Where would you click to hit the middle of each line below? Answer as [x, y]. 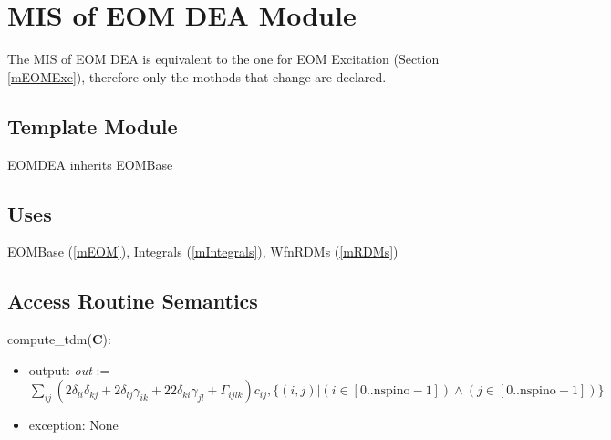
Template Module [93, 126]
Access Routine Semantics [133, 301]
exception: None [73, 425]
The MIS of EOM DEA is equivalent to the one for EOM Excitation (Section [223, 59]
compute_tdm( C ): [59, 339]
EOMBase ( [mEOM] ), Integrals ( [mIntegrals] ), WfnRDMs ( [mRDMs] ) [203, 251]
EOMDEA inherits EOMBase [90, 164]
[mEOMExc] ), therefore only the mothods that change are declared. [197, 76]
